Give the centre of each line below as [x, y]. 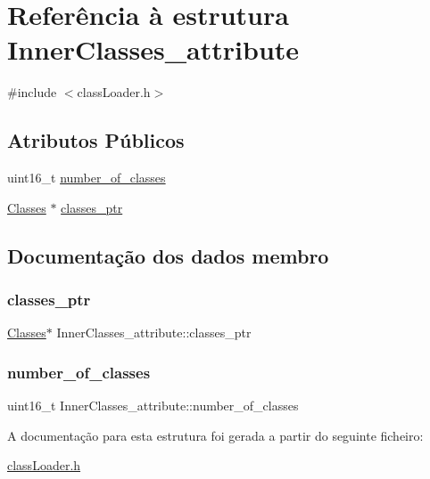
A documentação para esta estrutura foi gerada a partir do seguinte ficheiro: [215, 435]
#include [32, 92]
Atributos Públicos [96, 140]
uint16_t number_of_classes [87, 178]
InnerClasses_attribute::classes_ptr [154, 333]
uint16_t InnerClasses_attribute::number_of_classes [153, 406]
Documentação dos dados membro [168, 255]
